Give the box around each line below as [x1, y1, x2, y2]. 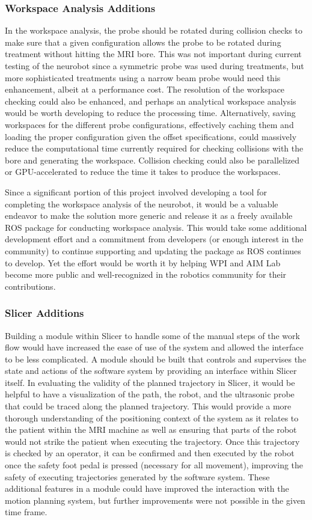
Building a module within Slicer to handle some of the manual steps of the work [5, 329, 300, 341]
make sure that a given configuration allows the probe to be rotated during [5, 35, 281, 48]
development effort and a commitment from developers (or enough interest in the [5, 233, 304, 245]
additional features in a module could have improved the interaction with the [5, 482, 289, 495]
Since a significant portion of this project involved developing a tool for [5, 185, 267, 198]
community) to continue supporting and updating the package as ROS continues [5, 244, 301, 257]
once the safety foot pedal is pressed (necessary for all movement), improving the [5, 459, 304, 471]
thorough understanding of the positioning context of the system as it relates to [5, 411, 299, 424]
